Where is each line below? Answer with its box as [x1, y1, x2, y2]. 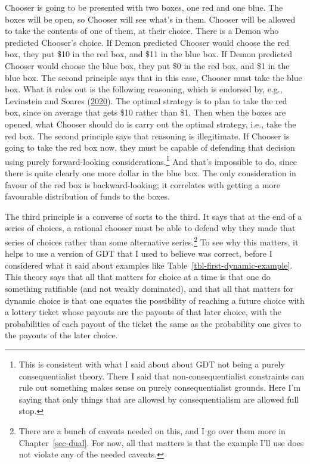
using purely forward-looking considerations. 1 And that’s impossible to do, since [5, 153, 297, 167]
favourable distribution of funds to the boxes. [5, 190, 170, 203]
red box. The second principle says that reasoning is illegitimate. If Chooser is [5, 129, 290, 142]
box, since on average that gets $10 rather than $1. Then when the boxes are [5, 106, 286, 119]
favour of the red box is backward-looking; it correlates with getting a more [5, 178, 280, 191]
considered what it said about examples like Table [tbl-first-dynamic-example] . [5, 259, 293, 271]
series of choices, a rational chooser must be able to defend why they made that [5, 222, 296, 234]
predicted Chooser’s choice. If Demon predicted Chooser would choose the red [5, 36, 290, 48]
